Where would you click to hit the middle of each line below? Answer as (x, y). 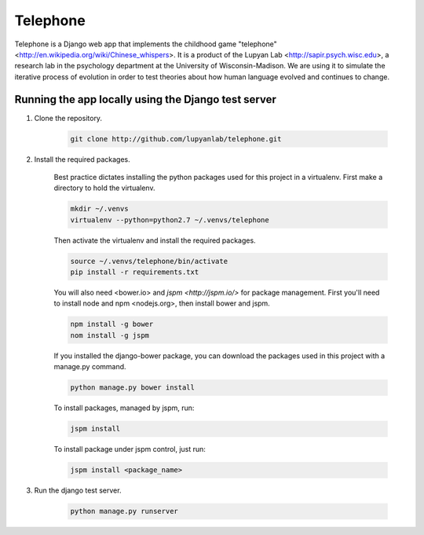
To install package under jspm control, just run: (130, 449)
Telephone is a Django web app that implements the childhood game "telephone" (146, 44)
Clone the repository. (68, 118)
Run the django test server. (78, 490)
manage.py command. (90, 367)
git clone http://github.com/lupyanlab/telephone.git (176, 139)
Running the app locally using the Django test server (145, 99)
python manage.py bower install (133, 388)
